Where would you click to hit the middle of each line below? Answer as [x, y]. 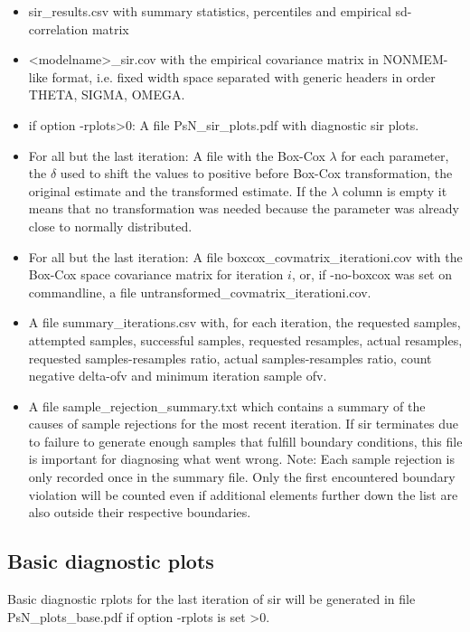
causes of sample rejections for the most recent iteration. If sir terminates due [243, 424]
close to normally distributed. [110, 226]
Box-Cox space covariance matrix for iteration [156, 274]
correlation [58, 28]
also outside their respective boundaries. [140, 512]
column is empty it [395, 190]
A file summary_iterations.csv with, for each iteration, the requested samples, [244, 322]
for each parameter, [395, 155]
